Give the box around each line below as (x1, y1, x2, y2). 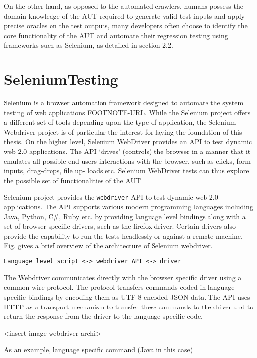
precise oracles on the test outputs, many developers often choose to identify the (4, 20, 248, 31)
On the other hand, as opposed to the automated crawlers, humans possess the (4, 1, 243, 11)
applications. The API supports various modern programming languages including (4, 202, 253, 212)
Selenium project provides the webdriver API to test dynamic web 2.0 (4, 192, 218, 202)
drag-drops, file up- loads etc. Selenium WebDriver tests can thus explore (27, 165, 249, 176)
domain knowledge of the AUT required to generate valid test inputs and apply (4, 10, 245, 21)
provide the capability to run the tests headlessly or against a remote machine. (4, 230, 243, 241)
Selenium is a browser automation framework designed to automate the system (4, 98, 244, 108)
